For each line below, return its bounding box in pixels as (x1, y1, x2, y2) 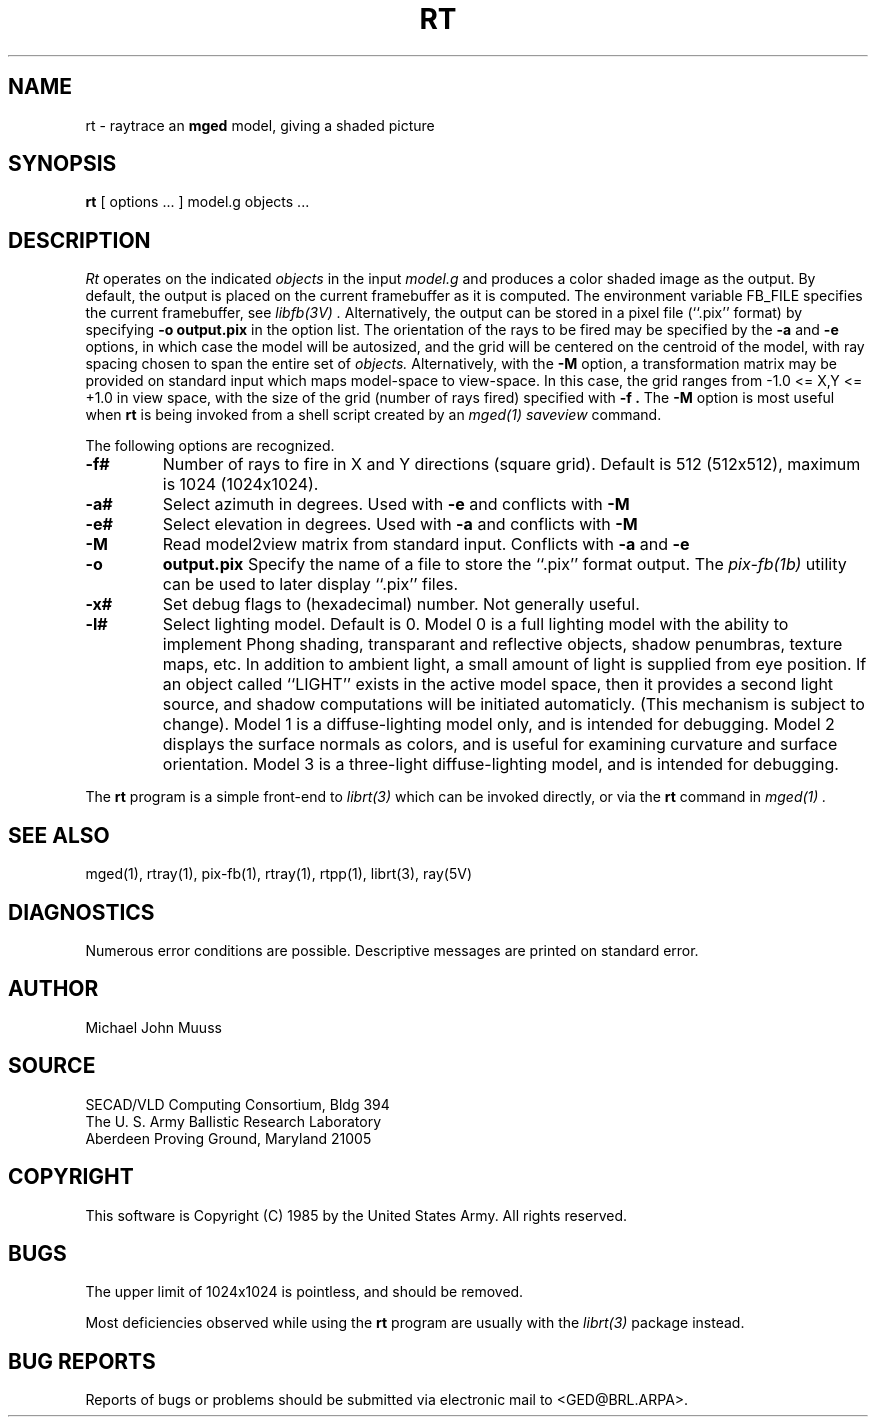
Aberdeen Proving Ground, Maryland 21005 (85, 1129, 372, 1147)
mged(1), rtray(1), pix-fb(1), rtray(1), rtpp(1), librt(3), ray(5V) (85, 865, 473, 883)
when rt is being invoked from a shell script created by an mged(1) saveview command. (85, 406, 662, 424)
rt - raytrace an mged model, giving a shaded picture (85, 116, 435, 134)
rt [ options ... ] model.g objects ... (85, 193, 310, 211)
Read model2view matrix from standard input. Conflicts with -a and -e (162, 534, 690, 555)
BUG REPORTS (8, 1348, 156, 1374)
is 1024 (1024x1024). (162, 474, 319, 495)
